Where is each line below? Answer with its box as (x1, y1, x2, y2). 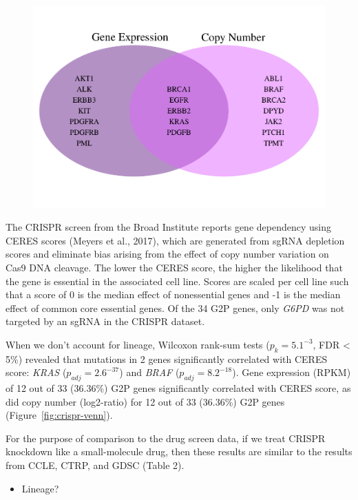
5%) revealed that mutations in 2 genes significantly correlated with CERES (6, 351, 328, 366)
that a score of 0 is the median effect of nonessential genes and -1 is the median (6, 287, 341, 302)
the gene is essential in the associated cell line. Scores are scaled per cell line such (6, 273, 349, 288)
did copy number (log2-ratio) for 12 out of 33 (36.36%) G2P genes (6, 394, 285, 408)
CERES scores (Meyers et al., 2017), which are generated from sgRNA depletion (6, 233, 345, 247)
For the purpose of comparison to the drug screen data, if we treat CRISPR (6, 430, 326, 445)
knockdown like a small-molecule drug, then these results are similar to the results (6, 444, 352, 459)
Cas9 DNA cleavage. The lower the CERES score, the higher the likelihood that (6, 260, 343, 274)
